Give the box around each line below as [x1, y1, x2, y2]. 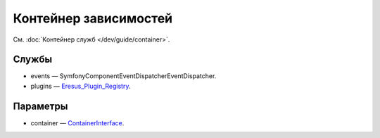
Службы [13, 54, 53, 65]
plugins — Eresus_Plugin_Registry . [30, 82, 131, 90]
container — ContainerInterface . [30, 118, 125, 127]
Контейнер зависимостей [13, 11, 173, 26]
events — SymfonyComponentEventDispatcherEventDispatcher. [30, 72, 217, 80]
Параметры [13, 100, 68, 112]
